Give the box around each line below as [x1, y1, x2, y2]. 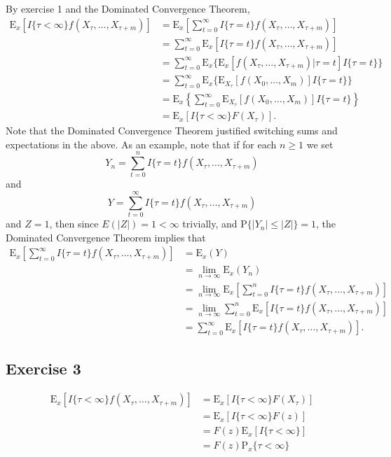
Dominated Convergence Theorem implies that [6, 230, 206, 244]
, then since [49, 216, 99, 231]
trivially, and [182, 216, 238, 231]
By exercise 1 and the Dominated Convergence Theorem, [6, 1, 250, 15]
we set [306, 136, 334, 151]
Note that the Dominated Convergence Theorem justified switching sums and [6, 123, 338, 138]
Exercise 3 [6, 357, 81, 379]
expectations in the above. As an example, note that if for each [6, 136, 277, 151]
